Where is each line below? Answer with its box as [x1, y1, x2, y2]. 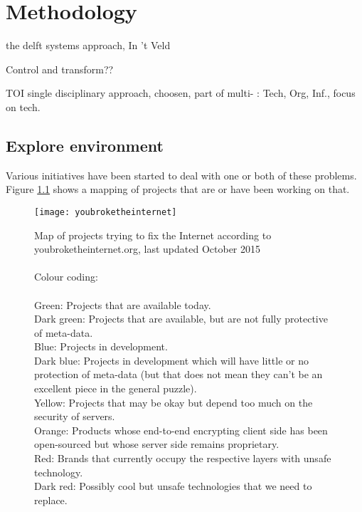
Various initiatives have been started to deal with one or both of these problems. [6, 167, 357, 182]
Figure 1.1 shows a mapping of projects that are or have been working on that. [6, 182, 350, 197]
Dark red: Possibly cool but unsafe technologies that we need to [34, 479, 312, 493]
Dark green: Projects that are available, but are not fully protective [34, 311, 328, 326]
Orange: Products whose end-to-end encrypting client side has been [34, 422, 328, 437]
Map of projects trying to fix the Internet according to [34, 227, 272, 242]
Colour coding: [34, 269, 98, 284]
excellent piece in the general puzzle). [34, 381, 197, 396]
